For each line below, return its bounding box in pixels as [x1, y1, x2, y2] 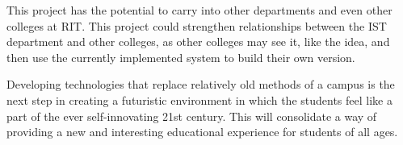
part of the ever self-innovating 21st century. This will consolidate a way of [6, 107, 377, 124]
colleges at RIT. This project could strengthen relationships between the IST [6, 17, 387, 34]
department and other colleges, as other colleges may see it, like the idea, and [6, 33, 390, 50]
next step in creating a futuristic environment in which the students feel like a [6, 91, 393, 108]
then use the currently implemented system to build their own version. [6, 48, 355, 65]
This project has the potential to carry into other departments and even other [6, 2, 393, 18]
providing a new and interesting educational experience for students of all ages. [6, 123, 398, 140]
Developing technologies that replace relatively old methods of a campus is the [6, 76, 395, 93]
